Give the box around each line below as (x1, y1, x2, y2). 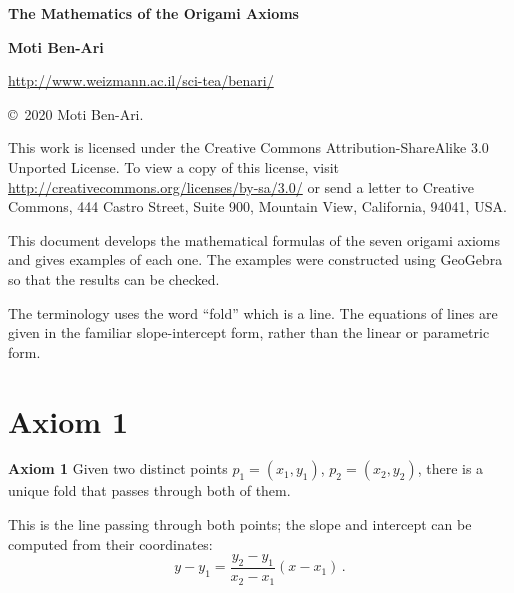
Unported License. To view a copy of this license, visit (8, 156, 340, 177)
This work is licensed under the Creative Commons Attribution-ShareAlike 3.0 (8, 137, 489, 158)
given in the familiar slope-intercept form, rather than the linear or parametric (8, 322, 490, 343)
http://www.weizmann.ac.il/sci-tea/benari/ (8, 70, 274, 91)
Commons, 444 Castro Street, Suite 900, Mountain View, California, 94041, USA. (8, 196, 507, 217)
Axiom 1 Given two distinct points (8, 458, 228, 479)
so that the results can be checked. (8, 268, 220, 289)
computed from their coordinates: (8, 533, 213, 554)
